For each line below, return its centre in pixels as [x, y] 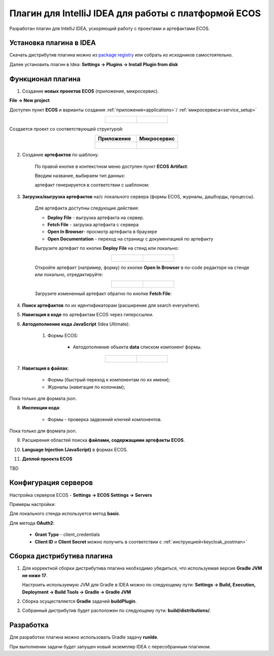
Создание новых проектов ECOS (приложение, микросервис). [91, 91]
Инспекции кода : [41, 408]
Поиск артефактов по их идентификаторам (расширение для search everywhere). [111, 305]
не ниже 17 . [35, 575]
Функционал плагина [45, 79]
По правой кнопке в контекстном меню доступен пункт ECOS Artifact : [111, 166]
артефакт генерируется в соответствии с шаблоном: [92, 185]
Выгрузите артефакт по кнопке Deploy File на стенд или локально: [107, 248]
